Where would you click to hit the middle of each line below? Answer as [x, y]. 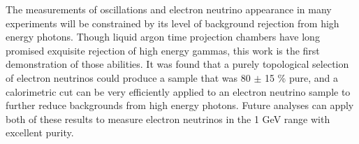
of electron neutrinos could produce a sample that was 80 [128, 77]
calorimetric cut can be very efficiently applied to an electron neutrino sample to [178, 91]
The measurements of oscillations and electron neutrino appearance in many [169, 9]
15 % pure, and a [301, 77]
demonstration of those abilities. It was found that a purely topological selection [177, 64]
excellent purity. [40, 132]
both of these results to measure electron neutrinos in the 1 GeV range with [168, 118]
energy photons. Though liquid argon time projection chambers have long [163, 37]
